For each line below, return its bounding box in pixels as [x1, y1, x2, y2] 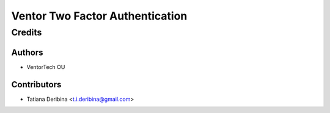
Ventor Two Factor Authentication [11, 9, 188, 23]
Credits [11, 27, 42, 38]
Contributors [11, 79, 62, 90]
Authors [11, 47, 43, 57]
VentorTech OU [26, 63, 65, 70]
